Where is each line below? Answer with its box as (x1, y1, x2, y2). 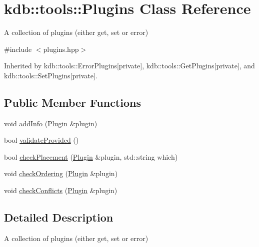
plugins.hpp (43, 43, 79, 54)
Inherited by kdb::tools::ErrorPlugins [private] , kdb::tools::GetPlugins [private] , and (4, 60, 255, 71)
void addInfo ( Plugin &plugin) (4, 118, 97, 128)
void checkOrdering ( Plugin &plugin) (4, 168, 118, 179)
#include (4, 43, 32, 54)
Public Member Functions (4, 94, 141, 110)
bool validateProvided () (4, 135, 79, 145)
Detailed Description (4, 210, 113, 225)
